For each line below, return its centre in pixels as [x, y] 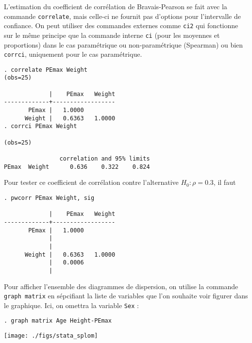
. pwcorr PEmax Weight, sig [49, 198]
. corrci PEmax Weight [41, 126]
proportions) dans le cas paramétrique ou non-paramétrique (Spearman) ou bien [124, 44]
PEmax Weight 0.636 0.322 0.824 [77, 167]
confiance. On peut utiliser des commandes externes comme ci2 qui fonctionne [121, 25]
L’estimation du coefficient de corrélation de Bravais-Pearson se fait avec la [116, 6]
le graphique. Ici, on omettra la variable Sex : [71, 305]
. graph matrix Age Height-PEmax [58, 321]
